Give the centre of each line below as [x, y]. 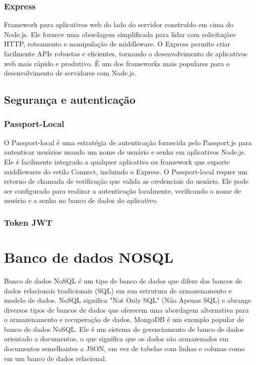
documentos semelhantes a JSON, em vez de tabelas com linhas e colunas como [125, 348]
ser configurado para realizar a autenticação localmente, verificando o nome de [123, 190]
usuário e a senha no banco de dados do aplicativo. [81, 200]
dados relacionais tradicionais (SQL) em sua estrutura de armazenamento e [118, 290]
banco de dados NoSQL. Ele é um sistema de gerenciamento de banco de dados [124, 329]
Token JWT [28, 222]
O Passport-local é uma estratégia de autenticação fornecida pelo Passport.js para [128, 142]
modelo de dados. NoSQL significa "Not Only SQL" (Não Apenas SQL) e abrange [128, 300]
